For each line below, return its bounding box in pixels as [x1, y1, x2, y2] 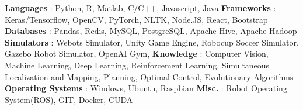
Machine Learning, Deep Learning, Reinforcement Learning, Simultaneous [5, 59, 270, 71]
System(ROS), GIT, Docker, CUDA [5, 93, 133, 105]
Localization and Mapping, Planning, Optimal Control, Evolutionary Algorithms [5, 70, 294, 82]
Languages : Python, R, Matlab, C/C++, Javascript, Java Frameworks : [5, 2, 276, 13]
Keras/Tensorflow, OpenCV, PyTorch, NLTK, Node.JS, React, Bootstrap [5, 13, 268, 25]
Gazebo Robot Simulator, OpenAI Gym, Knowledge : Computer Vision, [5, 47, 269, 60]
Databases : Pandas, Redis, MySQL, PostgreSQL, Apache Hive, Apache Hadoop [5, 25, 297, 37]
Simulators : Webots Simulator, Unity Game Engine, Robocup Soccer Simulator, [5, 36, 299, 48]
